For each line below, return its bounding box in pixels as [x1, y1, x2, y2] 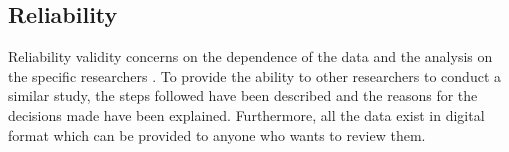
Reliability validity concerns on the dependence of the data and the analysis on [8, 46, 493, 67]
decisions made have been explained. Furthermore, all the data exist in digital [8, 104, 485, 125]
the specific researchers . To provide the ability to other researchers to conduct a [8, 65, 501, 86]
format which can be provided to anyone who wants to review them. [8, 124, 426, 145]
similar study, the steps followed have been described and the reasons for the [8, 85, 478, 106]
